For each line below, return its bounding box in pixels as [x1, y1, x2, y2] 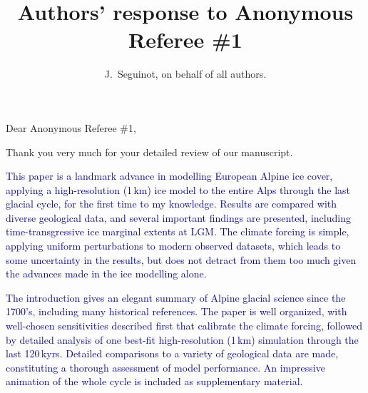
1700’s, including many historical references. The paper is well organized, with [6, 304, 347, 319]
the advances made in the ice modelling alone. [6, 266, 207, 281]
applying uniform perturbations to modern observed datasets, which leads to [6, 238, 341, 253]
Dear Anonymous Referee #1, [6, 120, 136, 135]
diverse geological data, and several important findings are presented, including [6, 210, 351, 225]
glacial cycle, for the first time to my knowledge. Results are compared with [6, 196, 337, 211]
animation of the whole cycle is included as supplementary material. [6, 374, 303, 389]
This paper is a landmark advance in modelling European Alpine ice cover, [6, 168, 333, 183]
